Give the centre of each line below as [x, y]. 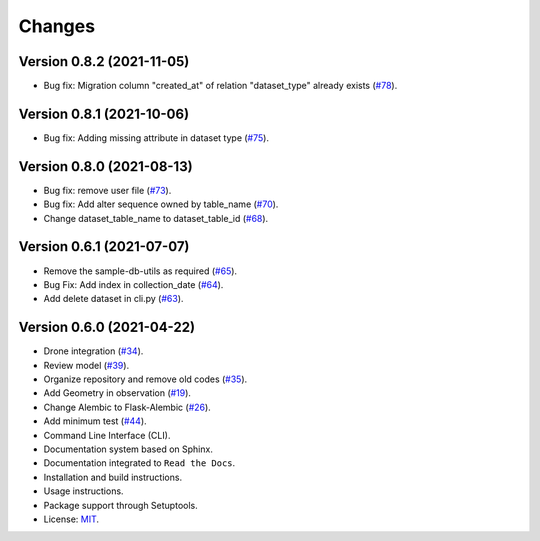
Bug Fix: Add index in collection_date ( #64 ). [133, 284]
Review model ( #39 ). [86, 365]
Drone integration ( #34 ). [93, 351]
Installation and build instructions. [113, 477]
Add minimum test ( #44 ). [95, 421]
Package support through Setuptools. [121, 505]
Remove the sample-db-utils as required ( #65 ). [140, 271]
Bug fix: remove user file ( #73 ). [107, 190]
